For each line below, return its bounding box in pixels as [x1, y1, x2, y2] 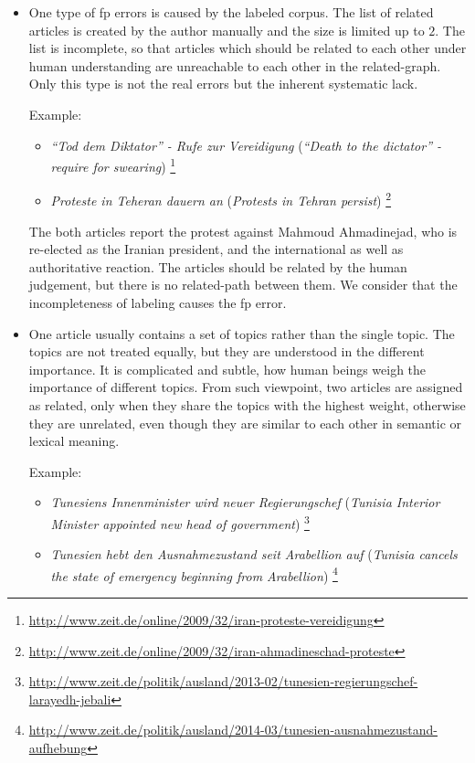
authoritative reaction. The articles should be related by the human [28, 257, 407, 276]
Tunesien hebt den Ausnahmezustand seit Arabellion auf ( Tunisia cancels [50, 545, 458, 564]
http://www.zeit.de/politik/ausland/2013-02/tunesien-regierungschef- [28, 672, 418, 691]
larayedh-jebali [28, 689, 111, 708]
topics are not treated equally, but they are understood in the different [28, 342, 425, 361]
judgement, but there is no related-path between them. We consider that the [28, 275, 458, 294]
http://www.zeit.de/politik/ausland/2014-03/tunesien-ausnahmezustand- [28, 720, 438, 739]
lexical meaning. [28, 431, 120, 450]
